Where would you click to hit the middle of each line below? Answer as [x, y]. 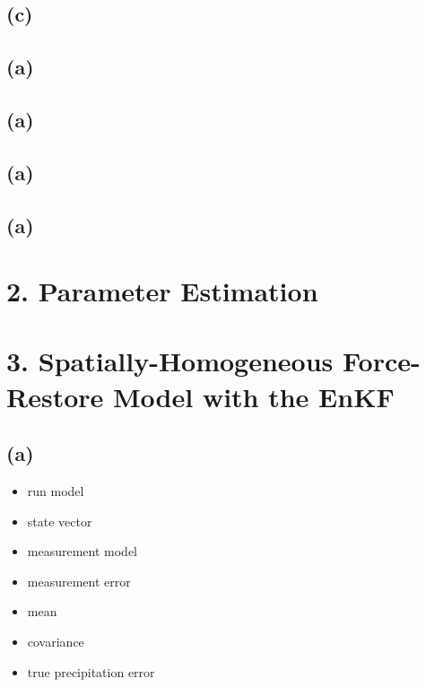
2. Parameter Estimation [162, 291]
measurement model [83, 551]
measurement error [79, 581]
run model [56, 491]
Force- [382, 361]
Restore [55, 396]
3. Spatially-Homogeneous [170, 361]
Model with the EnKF [254, 396]
